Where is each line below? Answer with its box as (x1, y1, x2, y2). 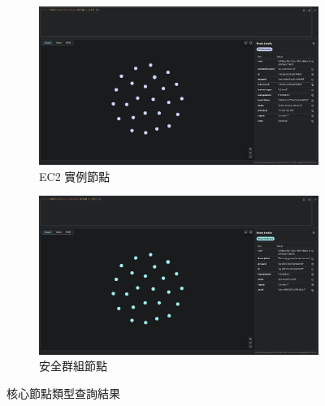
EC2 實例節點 (39, 167, 110, 184)
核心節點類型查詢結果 (6, 384, 120, 401)
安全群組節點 (39, 357, 107, 374)
